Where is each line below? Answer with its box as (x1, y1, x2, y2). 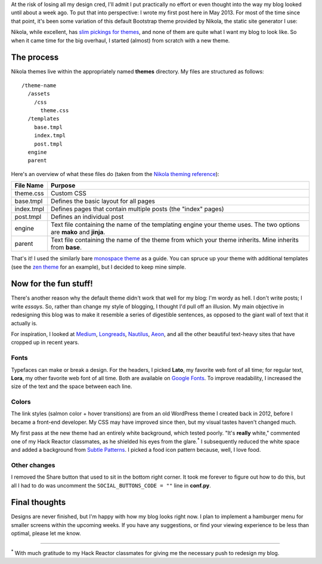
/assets (27, 90, 50, 97)
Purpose (51, 181, 76, 190)
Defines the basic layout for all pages (51, 197, 155, 205)
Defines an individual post (51, 212, 124, 221)
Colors (11, 397, 31, 406)
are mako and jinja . (51, 228, 106, 236)
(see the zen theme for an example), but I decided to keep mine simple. (11, 263, 186, 270)
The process (11, 53, 59, 63)
